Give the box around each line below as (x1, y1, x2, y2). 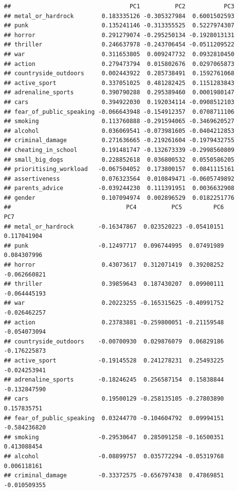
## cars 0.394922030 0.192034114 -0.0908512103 (4, 98, 235, 106)
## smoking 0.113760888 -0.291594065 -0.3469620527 (4, 118, 235, 125)
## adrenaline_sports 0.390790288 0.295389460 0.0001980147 (4, 89, 235, 96)
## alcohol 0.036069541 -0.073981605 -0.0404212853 (4, 127, 235, 134)
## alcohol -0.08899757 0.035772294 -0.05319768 (4, 452, 224, 460)
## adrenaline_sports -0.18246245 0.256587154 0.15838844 (4, 376, 224, 384)
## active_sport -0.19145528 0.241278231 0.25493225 (4, 357, 224, 364)
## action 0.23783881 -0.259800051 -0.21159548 (4, 319, 224, 326)
